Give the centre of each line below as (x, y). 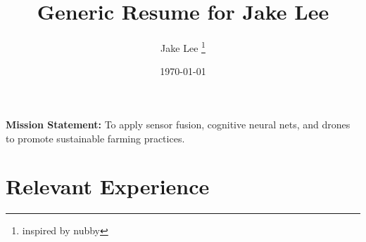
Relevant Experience (108, 186)
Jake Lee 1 (183, 47)
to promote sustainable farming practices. (95, 138)
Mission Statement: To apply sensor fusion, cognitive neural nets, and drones (178, 124)
